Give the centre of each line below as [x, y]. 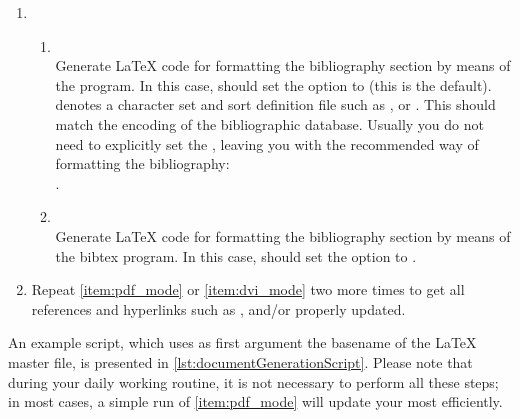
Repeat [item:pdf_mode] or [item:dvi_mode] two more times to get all [248, 289]
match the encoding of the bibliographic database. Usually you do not [269, 123]
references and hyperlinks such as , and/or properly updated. [218, 308]
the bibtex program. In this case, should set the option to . [236, 255]
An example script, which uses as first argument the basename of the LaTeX [242, 342]
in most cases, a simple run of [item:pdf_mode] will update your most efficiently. [255, 401]
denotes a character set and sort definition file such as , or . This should [275, 104]
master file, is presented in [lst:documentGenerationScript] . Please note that [240, 361]
